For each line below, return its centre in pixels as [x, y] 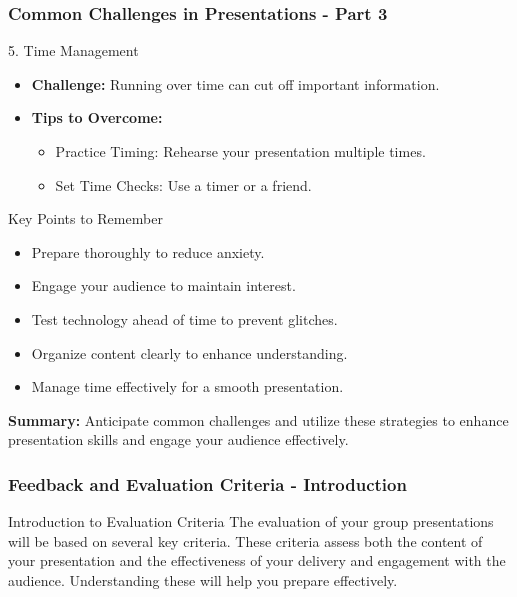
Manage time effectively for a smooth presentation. [187, 386]
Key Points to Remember [85, 218]
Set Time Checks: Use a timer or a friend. [183, 184]
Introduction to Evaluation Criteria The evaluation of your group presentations [251, 521]
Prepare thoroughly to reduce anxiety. [148, 251]
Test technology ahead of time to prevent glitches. [184, 318]
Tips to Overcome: [97, 117]
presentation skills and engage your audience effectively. [178, 439]
